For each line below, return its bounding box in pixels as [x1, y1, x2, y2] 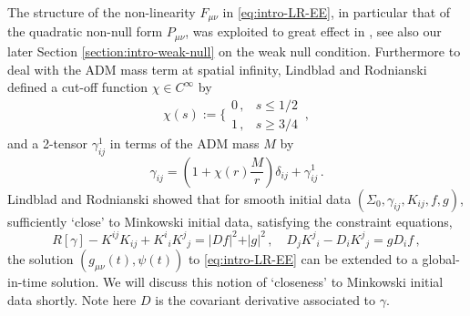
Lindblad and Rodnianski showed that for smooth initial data [7, 189, 352, 208]
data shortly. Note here [7, 290, 137, 309]
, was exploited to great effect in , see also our [185, 22, 442, 41]
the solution [7, 250, 74, 269]
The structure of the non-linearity [7, 3, 196, 21]
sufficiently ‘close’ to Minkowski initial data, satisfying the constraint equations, [7, 211, 453, 230]
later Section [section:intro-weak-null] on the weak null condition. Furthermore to [7, 41, 461, 60]
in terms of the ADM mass [109, 133, 260, 152]
